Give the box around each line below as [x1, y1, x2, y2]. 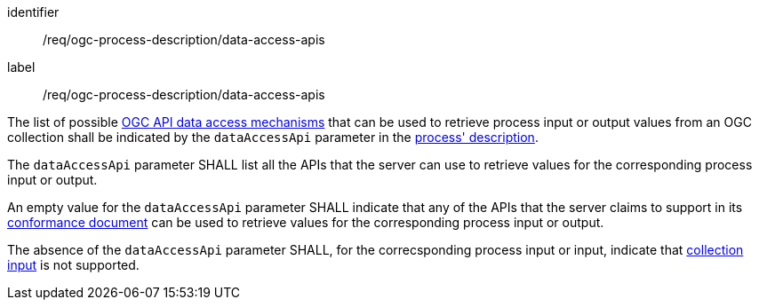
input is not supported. [7, 257, 140, 272]
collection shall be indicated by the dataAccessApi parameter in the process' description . [7, 130, 539, 145]
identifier [7, 4, 60, 20]
